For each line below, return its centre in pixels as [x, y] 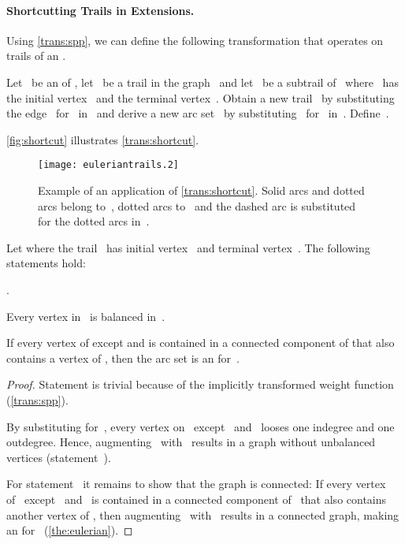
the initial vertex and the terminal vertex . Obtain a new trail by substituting [201, 97]
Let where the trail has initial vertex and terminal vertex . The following [188, 247]
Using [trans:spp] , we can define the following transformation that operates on [195, 40]
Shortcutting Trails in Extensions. [100, 10]
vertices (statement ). [59, 457]
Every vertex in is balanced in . [86, 316]
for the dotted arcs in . [94, 221]
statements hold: [46, 263]
